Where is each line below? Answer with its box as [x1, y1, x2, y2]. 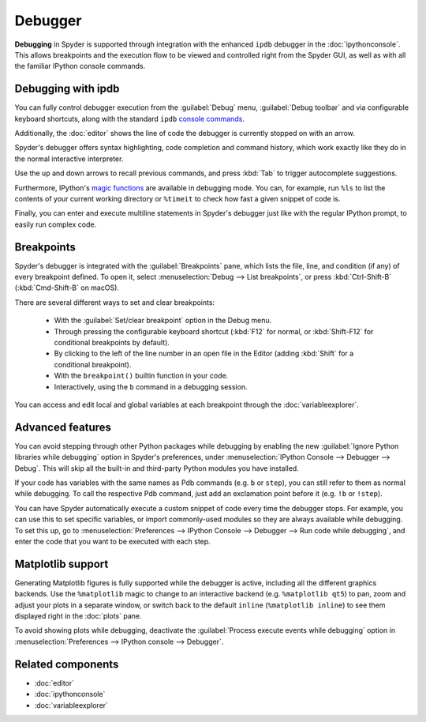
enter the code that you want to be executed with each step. [14, 536, 211, 546]
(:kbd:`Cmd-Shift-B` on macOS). [14, 283, 120, 292]
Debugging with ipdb [14, 82, 120, 96]
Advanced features [14, 420, 112, 434]
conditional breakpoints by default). [54, 338, 170, 347]
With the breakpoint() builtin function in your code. [54, 371, 229, 381]
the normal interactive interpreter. [14, 154, 124, 164]
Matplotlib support [14, 557, 109, 570]
